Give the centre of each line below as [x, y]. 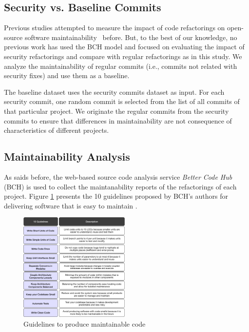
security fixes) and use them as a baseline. [67, 75]
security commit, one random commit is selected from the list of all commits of [122, 101]
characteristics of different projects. [57, 130]
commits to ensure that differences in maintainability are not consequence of [118, 120]
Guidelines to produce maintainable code [85, 324]
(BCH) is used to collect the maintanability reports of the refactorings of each [120, 186]
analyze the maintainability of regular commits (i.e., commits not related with [121, 66]
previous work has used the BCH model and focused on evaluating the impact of [124, 47]
